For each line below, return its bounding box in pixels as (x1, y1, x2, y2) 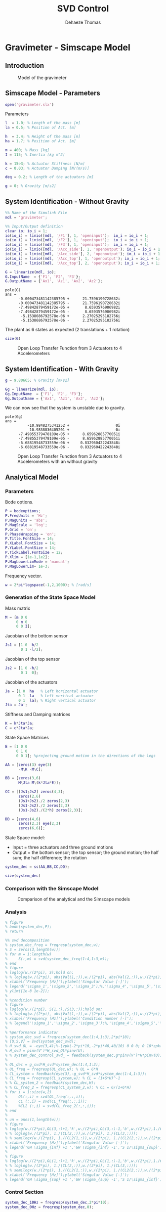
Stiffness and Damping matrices (5, 712, 71, 718)
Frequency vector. (5, 573, 42, 579)
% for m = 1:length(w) (5, 951, 52, 957)
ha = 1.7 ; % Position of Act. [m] (5, 139, 77, 144)
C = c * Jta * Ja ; (5, 725, 35, 731)
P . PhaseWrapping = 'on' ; (5, 532, 56, 537)
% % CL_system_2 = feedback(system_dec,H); (5, 1080, 96, 1085)
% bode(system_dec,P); (5, 924, 52, 930)
